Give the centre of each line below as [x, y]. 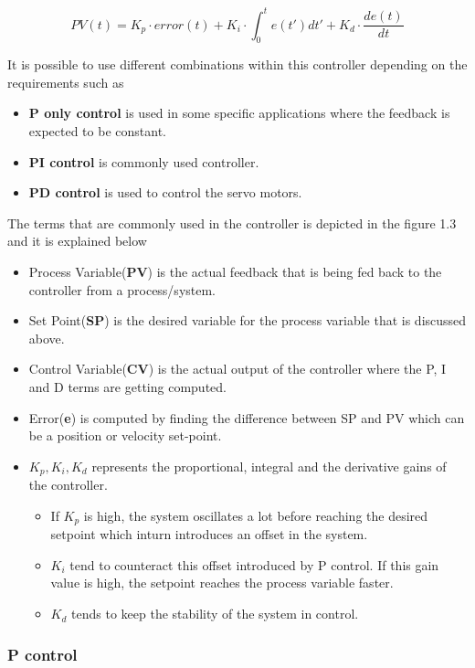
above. [47, 338]
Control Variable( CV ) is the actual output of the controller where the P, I [237, 369]
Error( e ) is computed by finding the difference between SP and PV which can [247, 417]
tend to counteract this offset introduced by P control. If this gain [254, 564]
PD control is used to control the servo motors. [165, 192]
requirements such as [66, 82]
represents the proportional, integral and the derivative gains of [269, 466]
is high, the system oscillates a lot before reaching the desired [256, 515]
